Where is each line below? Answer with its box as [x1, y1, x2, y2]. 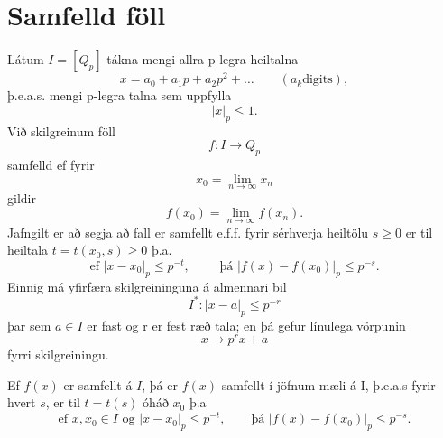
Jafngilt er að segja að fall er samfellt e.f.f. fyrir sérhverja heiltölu [7, 222, 369, 241]
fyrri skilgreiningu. [7, 345, 109, 364]
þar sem [7, 315, 51, 334]
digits [302, 73, 333, 87]
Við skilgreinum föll [7, 121, 115, 140]
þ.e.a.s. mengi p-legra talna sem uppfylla [7, 86, 232, 105]
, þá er [142, 375, 178, 394]
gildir [7, 188, 36, 207]
